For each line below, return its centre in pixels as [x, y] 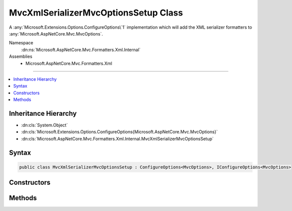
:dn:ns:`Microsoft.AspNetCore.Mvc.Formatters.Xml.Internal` [81, 50]
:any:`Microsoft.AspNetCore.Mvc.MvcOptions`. [56, 34]
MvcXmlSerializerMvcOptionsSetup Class [96, 13]
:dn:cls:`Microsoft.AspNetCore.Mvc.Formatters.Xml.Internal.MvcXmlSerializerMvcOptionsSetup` [118, 139]
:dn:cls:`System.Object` [45, 125]
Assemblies [21, 56]
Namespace [21, 43]
